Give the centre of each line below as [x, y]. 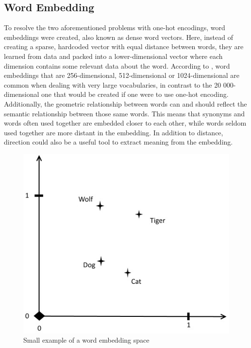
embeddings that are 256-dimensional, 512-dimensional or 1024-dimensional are [122, 75]
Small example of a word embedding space [86, 340]
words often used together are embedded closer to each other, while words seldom [125, 123]
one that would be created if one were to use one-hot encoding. [135, 94]
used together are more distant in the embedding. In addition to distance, [114, 132]
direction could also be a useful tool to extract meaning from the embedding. [118, 142]
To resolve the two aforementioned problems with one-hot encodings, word [115, 27]
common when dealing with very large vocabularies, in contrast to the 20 [113, 84]
